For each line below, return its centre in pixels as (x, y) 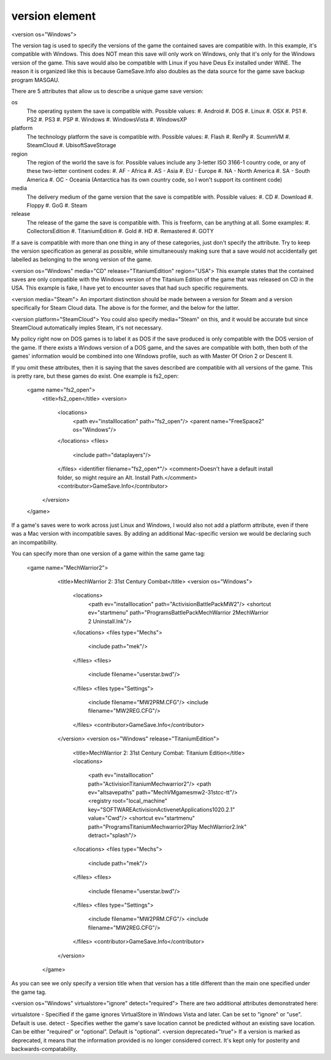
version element (54, 16)
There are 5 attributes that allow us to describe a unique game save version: (107, 91)
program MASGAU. (35, 80)
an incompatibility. (34, 542)
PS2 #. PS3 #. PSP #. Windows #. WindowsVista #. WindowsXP (107, 120)
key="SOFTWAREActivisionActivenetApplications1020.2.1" (162, 809)
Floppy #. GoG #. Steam (57, 205)
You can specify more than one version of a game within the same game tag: (108, 554)
